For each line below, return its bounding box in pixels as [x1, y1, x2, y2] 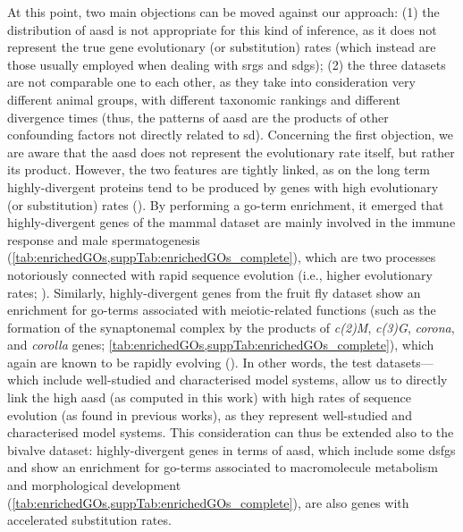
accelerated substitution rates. [7, 511, 172, 529]
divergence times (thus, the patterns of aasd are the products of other [7, 107, 389, 126]
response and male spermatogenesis [7, 230, 200, 249]
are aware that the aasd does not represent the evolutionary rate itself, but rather [7, 142, 455, 161]
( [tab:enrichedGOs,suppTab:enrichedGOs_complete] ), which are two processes [7, 248, 436, 266]
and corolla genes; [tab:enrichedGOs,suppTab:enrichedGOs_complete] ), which [7, 335, 434, 354]
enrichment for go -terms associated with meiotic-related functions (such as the [7, 300, 436, 319]
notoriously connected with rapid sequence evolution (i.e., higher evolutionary [7, 265, 433, 283]
